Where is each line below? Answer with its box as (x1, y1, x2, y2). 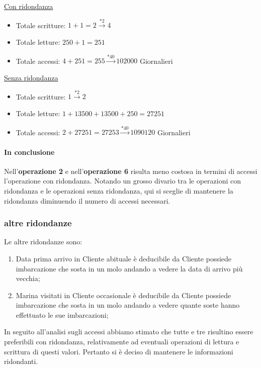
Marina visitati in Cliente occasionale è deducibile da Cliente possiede (16, 290, 231, 300)
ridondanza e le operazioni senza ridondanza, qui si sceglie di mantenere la (4, 185, 233, 196)
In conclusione (4, 146, 55, 157)
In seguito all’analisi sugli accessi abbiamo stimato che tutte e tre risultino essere (4, 326, 253, 337)
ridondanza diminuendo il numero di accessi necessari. (4, 195, 170, 206)
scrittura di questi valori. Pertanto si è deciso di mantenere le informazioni (4, 346, 233, 356)
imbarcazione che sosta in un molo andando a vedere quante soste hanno (16, 300, 240, 310)
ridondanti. (4, 356, 38, 366)
